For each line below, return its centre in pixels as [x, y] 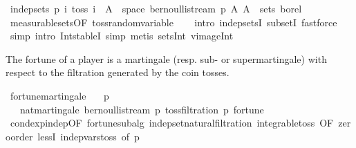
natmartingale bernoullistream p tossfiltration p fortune [142, 109]
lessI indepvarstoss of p [88, 136]
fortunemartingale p [59, 95]
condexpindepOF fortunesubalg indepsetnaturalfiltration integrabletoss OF [172, 123]
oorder [19, 136]
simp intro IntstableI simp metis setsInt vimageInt [122, 36]
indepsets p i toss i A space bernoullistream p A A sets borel [156, 8]
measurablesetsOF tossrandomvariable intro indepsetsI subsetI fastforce [174, 22]
